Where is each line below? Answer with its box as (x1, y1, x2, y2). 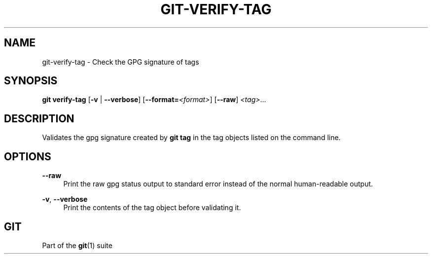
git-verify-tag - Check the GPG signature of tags (42, 57, 199, 66)
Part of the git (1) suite (42, 241, 112, 250)
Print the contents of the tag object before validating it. (63, 203, 241, 212)
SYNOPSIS (4, 74, 58, 87)
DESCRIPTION (4, 112, 74, 125)
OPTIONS (4, 150, 51, 163)
